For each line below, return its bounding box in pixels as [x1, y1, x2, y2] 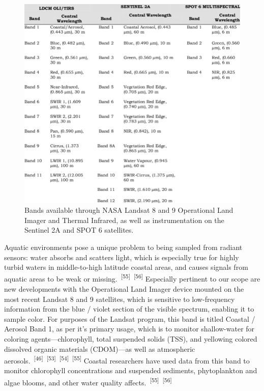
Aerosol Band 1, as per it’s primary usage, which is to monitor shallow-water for [4, 323, 255, 334]
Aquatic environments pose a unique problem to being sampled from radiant [4, 241, 243, 252]
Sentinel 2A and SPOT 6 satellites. [24, 225, 134, 235]
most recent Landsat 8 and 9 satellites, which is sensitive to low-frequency [4, 293, 235, 304]
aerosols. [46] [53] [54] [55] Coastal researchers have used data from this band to [4, 354, 250, 366]
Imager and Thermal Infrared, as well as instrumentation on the [24, 214, 224, 225]
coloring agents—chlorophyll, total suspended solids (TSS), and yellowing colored [4, 333, 257, 344]
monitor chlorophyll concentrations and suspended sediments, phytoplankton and [4, 365, 257, 376]
